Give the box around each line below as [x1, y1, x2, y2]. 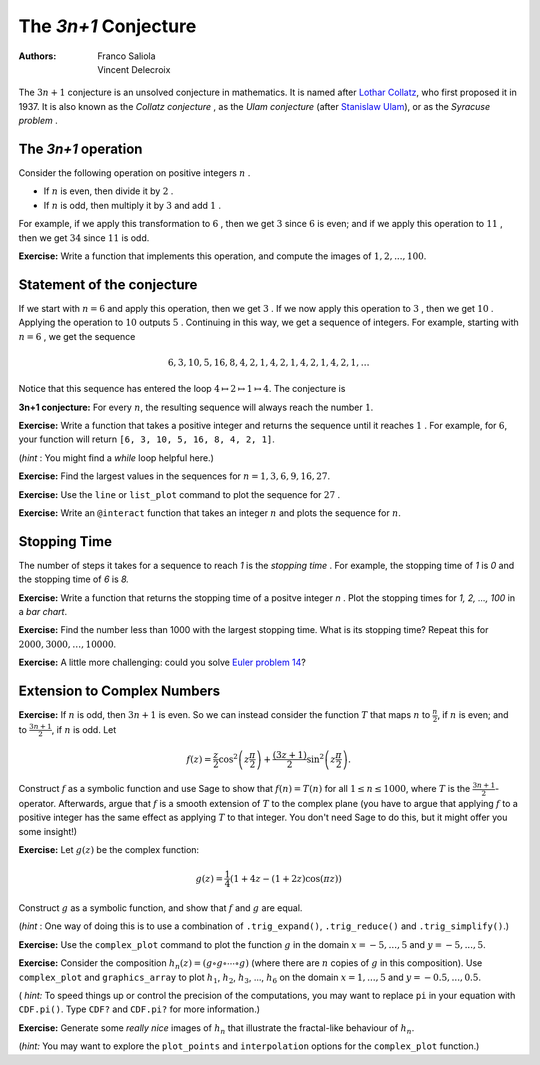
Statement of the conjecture [18, 276, 198, 293]
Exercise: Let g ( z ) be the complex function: [18, 844, 200, 855]
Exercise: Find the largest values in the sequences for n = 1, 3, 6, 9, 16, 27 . [18, 470, 330, 482]
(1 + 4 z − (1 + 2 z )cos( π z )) [230, 873, 342, 884]
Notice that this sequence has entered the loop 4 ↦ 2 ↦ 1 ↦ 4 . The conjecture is [18, 383, 346, 395]
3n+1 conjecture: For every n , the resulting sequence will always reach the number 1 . [18, 401, 374, 413]
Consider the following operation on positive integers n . [18, 167, 251, 179]
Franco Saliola [97, 50, 156, 62]
